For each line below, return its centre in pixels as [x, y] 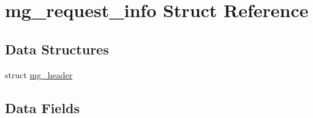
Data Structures [57, 49]
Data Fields [43, 107]
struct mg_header [39, 74]
